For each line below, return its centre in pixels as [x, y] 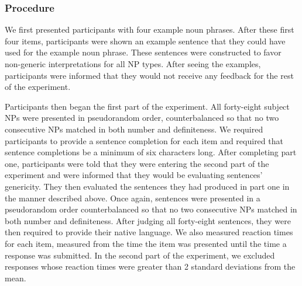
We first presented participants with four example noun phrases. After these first [150, 29]
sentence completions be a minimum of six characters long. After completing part [151, 152]
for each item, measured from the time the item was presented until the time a [146, 243]
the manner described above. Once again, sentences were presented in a [133, 198]
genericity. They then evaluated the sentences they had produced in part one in [147, 186]
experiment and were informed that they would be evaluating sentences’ [134, 175]
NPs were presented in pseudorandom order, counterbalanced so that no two [142, 118]
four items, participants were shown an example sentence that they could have [145, 41]
